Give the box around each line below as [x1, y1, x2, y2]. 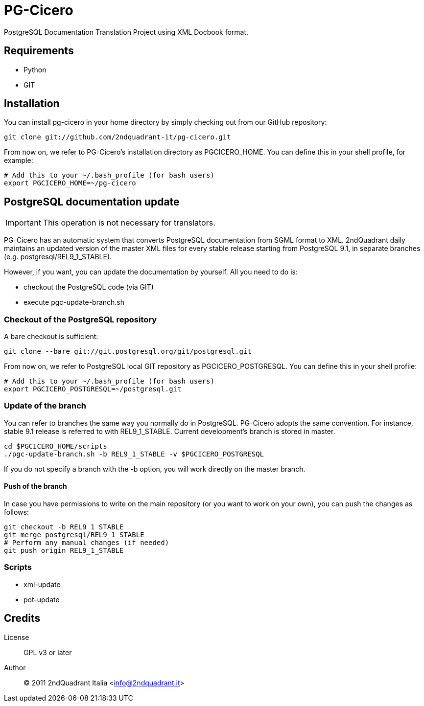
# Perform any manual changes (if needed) [4, 539, 169, 547]
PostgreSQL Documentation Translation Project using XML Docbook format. [4, 27, 249, 36]
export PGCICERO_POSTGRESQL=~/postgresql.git [4, 385, 182, 393]
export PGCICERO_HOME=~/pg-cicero [4, 179, 136, 187]
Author [4, 663, 26, 672]
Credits [4, 612, 41, 625]
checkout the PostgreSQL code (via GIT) [24, 283, 154, 292]
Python [24, 65, 47, 74]
